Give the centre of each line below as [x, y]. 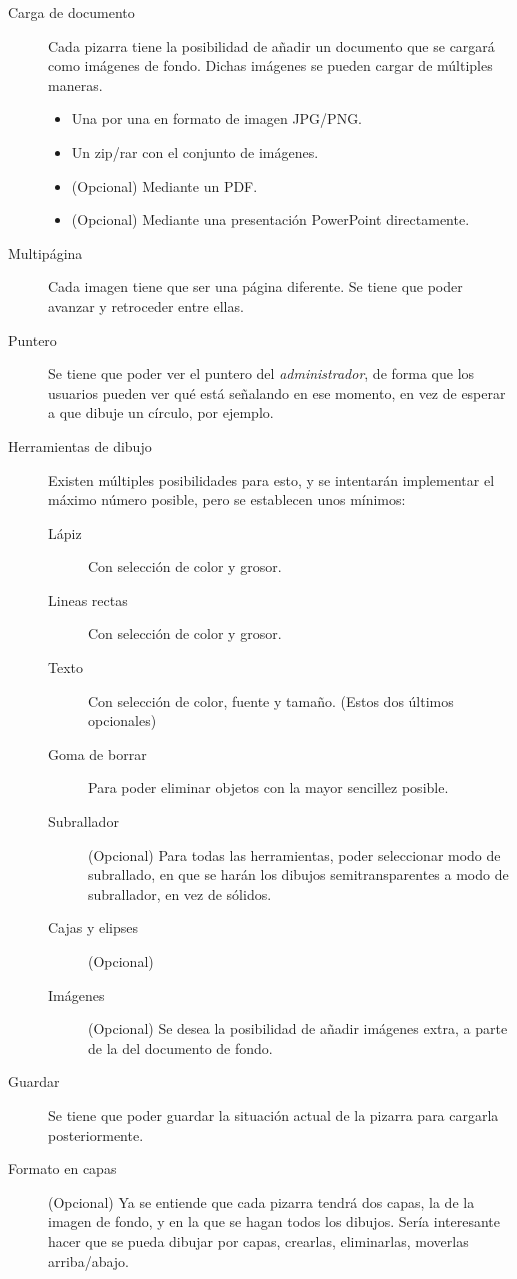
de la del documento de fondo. [180, 1047]
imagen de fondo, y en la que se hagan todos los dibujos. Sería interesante [274, 1221]
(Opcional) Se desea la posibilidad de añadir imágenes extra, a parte [298, 1028]
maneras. [75, 84]
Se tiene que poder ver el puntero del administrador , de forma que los [261, 373]
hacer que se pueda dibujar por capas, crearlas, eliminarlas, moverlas [258, 1240]
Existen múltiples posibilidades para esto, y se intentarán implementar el [271, 479]
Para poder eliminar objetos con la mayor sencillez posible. [268, 787]
